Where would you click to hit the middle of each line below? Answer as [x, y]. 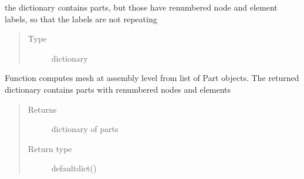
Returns [42, 109]
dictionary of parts [85, 129]
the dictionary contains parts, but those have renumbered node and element [141, 7]
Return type [50, 148]
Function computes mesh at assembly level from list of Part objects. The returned [152, 78]
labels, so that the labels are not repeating [81, 18]
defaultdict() [74, 168]
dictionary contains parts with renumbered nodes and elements [118, 89]
